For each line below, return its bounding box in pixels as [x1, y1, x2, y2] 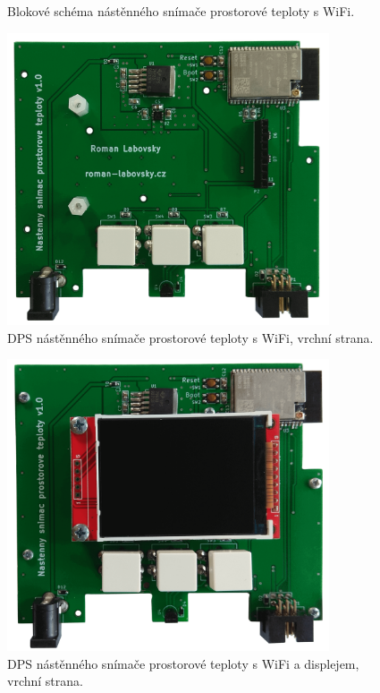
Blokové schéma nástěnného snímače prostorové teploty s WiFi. [7, 2, 355, 20]
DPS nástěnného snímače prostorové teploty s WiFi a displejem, [7, 654, 359, 672]
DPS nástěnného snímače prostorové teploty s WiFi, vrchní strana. [7, 328, 374, 346]
